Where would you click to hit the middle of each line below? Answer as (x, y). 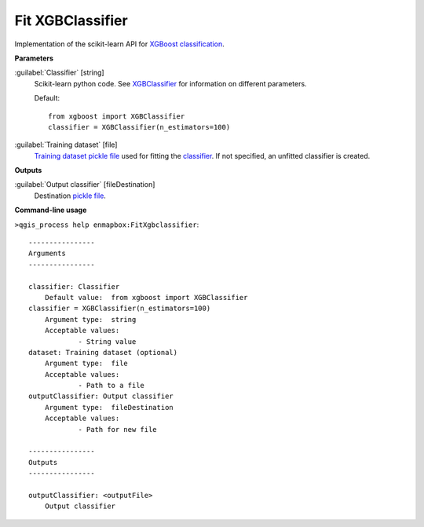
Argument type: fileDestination (109, 407)
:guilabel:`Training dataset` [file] (66, 145)
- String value (107, 341)
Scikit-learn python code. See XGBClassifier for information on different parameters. (170, 83)
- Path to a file (111, 386)
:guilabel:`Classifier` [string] (60, 73)
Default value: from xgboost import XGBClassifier (146, 297)
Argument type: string (90, 319)
